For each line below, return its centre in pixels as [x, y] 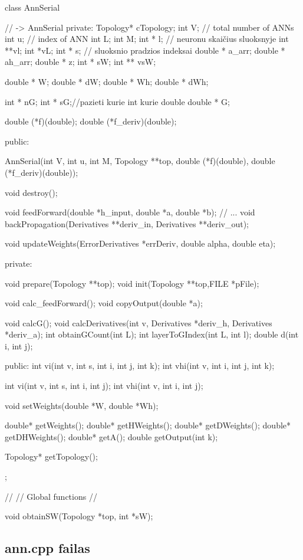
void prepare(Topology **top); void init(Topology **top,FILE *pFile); [132, 283]
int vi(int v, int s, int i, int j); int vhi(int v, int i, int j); [104, 386]
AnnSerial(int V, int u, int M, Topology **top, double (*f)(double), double [140, 161]
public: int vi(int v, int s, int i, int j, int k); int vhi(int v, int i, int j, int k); [140, 366]
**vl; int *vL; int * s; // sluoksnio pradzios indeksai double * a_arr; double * [145, 50]
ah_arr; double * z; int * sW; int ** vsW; [80, 62]
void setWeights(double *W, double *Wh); [82, 405]
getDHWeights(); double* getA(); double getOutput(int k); [111, 436]
